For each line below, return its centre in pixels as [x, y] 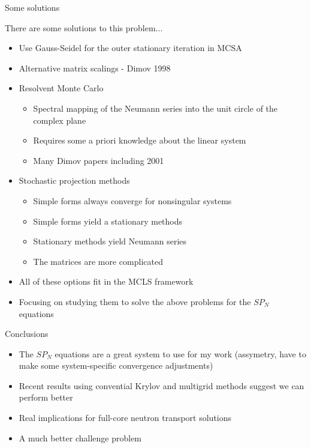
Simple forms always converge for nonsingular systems [132, 200]
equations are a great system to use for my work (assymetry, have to [180, 353]
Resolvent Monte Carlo [61, 88]
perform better [46, 397]
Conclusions [27, 334]
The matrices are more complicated [98, 261]
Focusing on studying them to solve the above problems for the [135, 301]
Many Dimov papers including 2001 [99, 160]
